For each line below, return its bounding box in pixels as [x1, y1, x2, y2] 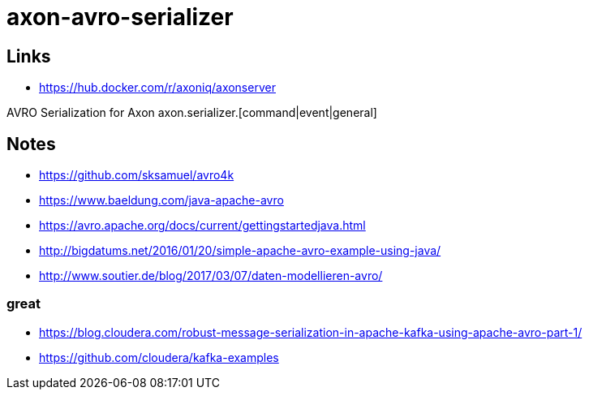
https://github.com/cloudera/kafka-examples [39, 350, 279, 364]
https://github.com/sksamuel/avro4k [39, 168, 234, 183]
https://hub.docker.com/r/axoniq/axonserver [39, 80, 276, 95]
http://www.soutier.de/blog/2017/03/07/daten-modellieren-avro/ [39, 269, 383, 283]
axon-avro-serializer [6, 3, 234, 31]
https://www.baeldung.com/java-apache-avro [39, 193, 284, 208]
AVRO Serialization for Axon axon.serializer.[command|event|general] [6, 105, 377, 120]
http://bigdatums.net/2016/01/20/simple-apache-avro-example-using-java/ [39, 243, 441, 258]
